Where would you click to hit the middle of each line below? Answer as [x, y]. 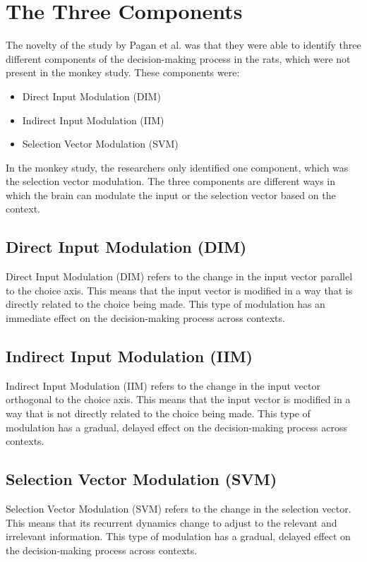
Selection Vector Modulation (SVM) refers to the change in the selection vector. [179, 509]
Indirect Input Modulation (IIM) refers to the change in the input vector [163, 385]
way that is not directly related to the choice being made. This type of [158, 413]
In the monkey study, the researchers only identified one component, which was [177, 167]
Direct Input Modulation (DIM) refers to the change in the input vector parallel [179, 276]
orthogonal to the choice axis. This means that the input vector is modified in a [178, 399]
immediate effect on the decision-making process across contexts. [145, 318]
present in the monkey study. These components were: [123, 72]
